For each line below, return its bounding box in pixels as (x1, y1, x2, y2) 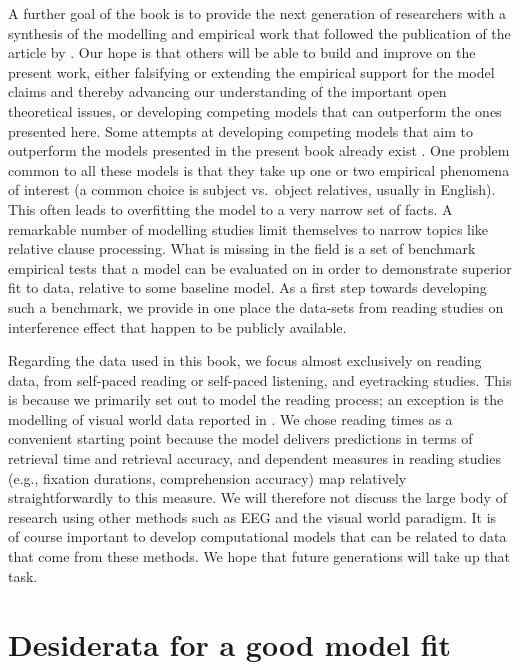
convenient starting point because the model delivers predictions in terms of (8, 428, 473, 449)
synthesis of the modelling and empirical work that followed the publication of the (8, 22, 511, 43)
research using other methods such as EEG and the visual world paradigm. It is (8, 506, 497, 527)
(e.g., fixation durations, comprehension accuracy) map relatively (8, 467, 407, 488)
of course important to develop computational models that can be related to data (8, 526, 507, 547)
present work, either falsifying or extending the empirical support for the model (8, 61, 495, 82)
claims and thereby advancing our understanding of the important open (8, 81, 447, 102)
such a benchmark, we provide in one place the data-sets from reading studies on (8, 296, 504, 317)
